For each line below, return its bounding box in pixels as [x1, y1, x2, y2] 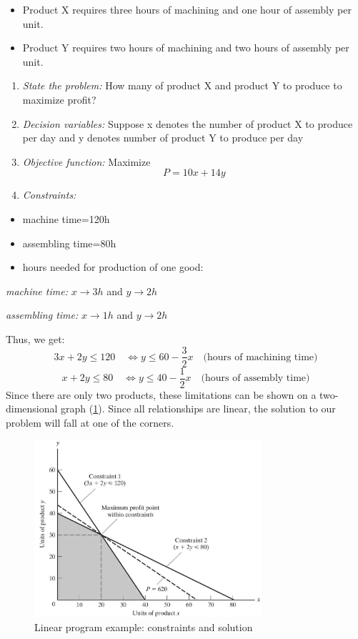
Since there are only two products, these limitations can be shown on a [6, 387, 317, 402]
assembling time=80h [22, 235, 116, 250]
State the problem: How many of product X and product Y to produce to [22, 78, 342, 93]
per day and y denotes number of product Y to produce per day [22, 130, 304, 145]
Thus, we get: [6, 331, 65, 346]
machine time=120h [22, 211, 110, 226]
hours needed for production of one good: [22, 259, 204, 274]
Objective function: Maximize [22, 154, 151, 169]
